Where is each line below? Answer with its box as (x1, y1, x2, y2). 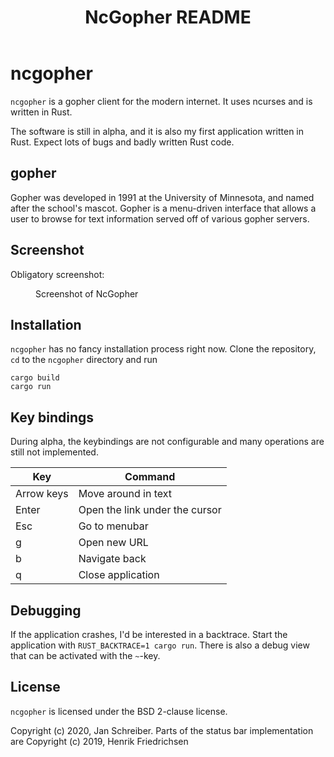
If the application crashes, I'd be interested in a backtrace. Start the (10, 629, 288, 640)
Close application (78, 568, 160, 582)
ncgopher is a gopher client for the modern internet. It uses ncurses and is (10, 95, 313, 107)
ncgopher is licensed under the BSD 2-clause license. (10, 705, 228, 717)
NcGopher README (84, 6, 252, 29)
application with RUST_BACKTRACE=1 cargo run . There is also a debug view (10, 639, 310, 651)
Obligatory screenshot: (10, 268, 105, 280)
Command (124, 470, 176, 484)
